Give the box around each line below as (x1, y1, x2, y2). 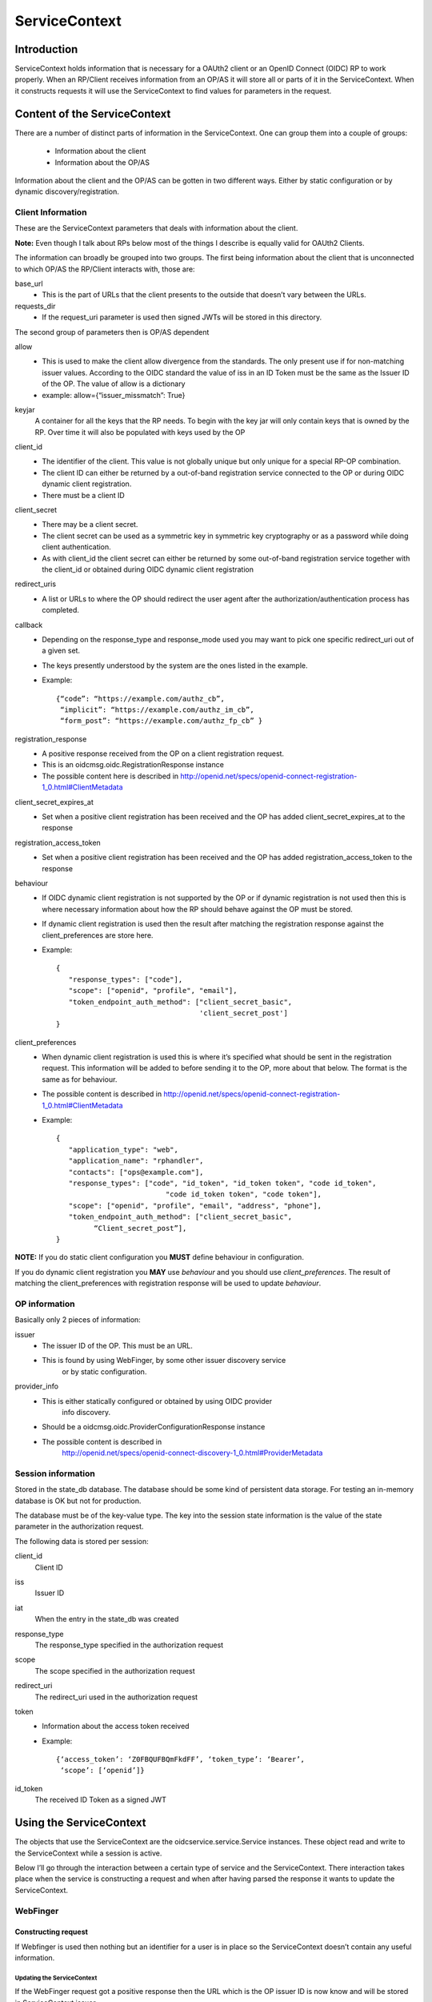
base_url (14, 279, 43, 288)
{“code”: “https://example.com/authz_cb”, (56, 693, 226, 703)
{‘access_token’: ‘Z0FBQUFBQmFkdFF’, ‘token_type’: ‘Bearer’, (56, 1755, 306, 1764)
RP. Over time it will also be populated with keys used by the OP (34, 427, 246, 436)
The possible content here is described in (42, 771, 179, 781)
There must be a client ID (42, 490, 126, 500)
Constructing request (14, 1927, 88, 1937)
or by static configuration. (62, 1366, 147, 1377)
